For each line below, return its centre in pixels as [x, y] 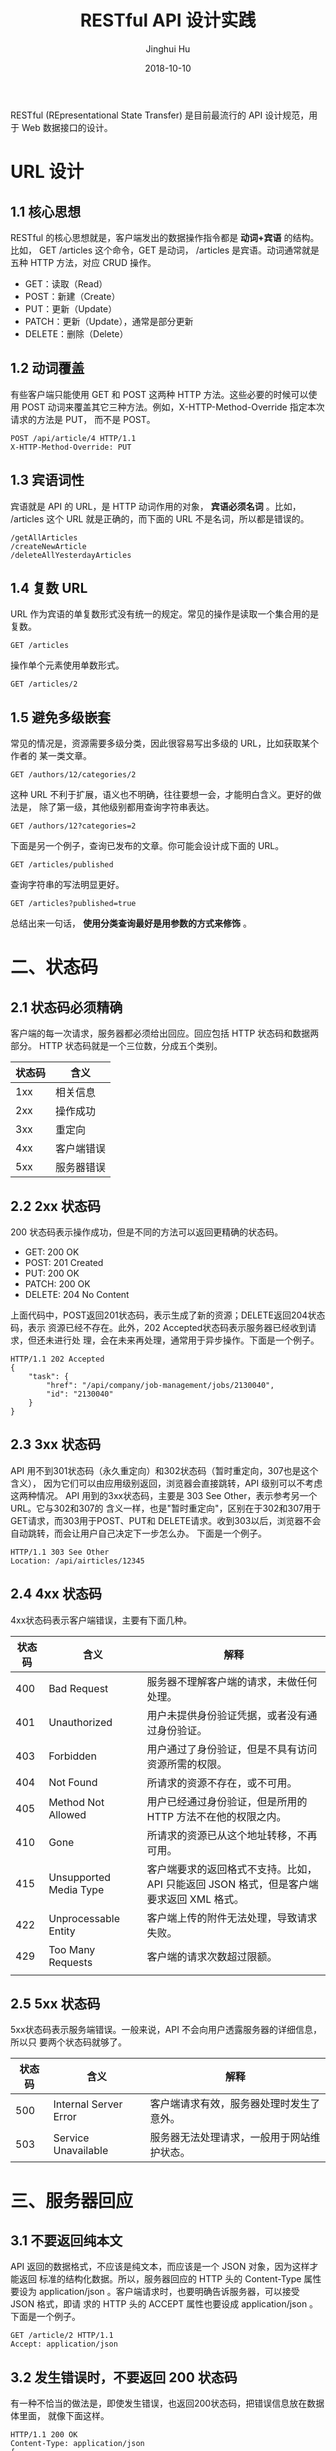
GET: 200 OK [52, 1252]
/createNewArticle [48, 546]
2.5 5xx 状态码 [55, 2004]
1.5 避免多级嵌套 [60, 717]
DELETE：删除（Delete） [76, 333]
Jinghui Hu [168, 48]
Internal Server [88, 2104]
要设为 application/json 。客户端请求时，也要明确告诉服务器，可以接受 [155, 2292]
